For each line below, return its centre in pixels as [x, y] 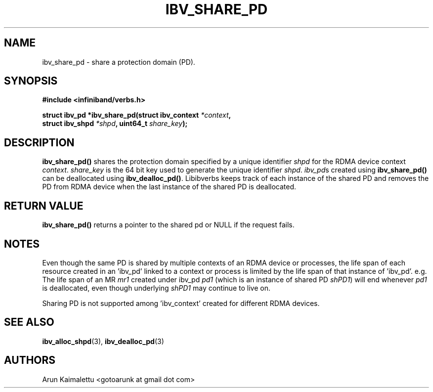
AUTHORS [30, 360]
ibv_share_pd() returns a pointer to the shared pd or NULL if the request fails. [168, 225]
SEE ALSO [29, 322]
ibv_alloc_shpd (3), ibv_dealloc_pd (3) [103, 341]
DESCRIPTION [39, 142]
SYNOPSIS [31, 81]
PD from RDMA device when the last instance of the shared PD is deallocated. [169, 187]
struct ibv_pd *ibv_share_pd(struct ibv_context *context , [137, 115]
